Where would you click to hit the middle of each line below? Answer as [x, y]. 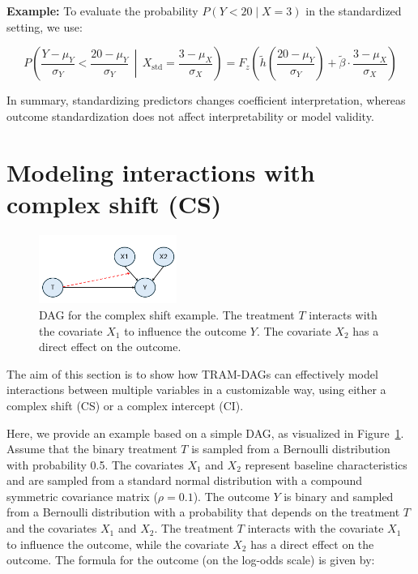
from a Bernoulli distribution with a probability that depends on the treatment [203, 512]
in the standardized [354, 11]
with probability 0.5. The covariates [95, 464]
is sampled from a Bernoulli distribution [291, 449]
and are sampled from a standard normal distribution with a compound [185, 480]
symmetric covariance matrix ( [82, 496]
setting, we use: [45, 26]
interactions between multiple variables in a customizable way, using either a [196, 390]
